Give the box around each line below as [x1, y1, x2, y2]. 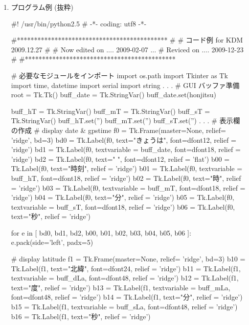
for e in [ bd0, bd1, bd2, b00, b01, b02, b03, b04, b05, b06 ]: [11, 227, 191, 238]
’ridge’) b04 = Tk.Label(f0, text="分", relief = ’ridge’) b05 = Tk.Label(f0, [11, 192, 234, 202]
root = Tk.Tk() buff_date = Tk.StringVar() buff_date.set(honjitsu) [11, 89, 216, 100]
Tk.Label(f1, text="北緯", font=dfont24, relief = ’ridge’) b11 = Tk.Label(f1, [11, 263, 241, 273]
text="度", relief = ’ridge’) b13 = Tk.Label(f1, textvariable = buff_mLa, [11, 282, 230, 292]
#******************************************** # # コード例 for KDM [11, 35, 243, 45]
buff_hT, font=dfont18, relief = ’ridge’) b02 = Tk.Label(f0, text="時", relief [11, 173, 241, 183]
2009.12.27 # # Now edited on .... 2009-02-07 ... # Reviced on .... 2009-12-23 [11, 44, 244, 54]
